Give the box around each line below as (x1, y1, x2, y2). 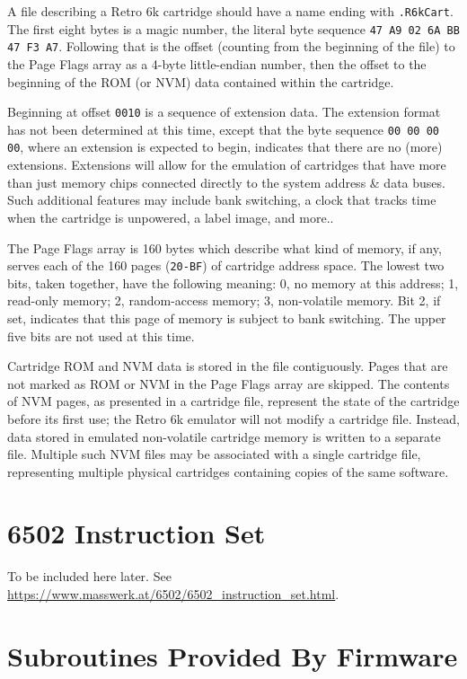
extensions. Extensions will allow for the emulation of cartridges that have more (7, 155, 446, 174)
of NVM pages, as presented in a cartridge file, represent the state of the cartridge (7, 392, 460, 410)
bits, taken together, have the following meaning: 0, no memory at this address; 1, (7, 273, 459, 292)
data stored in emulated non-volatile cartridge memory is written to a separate (7, 427, 441, 445)
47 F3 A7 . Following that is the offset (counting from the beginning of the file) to (7, 37, 455, 56)
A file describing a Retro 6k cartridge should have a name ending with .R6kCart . (7, 2, 454, 20)
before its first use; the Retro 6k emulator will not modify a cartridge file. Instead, (7, 409, 460, 428)
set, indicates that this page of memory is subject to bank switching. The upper (7, 308, 446, 327)
